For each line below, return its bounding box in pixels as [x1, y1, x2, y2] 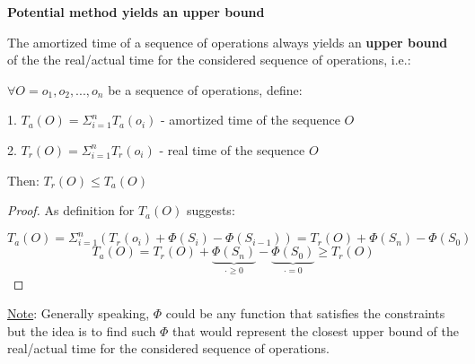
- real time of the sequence [159, 140, 305, 159]
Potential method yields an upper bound [7, 3, 265, 21]
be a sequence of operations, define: [108, 80, 303, 99]
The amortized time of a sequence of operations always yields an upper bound [7, 32, 448, 51]
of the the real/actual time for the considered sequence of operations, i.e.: [7, 50, 411, 69]
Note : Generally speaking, [7, 304, 150, 323]
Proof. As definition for [7, 201, 135, 220]
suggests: [186, 201, 235, 220]
